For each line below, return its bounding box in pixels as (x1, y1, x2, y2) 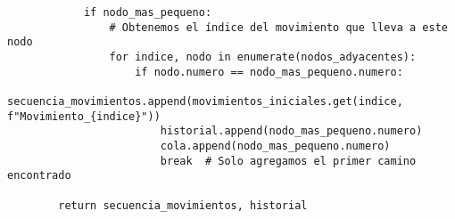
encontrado (7, 169, 71, 182)
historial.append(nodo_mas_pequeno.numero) (160, 125, 423, 138)
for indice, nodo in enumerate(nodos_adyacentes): (109, 50, 417, 63)
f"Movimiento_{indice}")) (7, 109, 161, 123)
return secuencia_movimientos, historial (58, 199, 308, 212)
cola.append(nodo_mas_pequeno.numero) (160, 139, 391, 152)
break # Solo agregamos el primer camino (160, 154, 417, 167)
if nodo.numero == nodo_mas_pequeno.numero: (135, 65, 403, 78)
